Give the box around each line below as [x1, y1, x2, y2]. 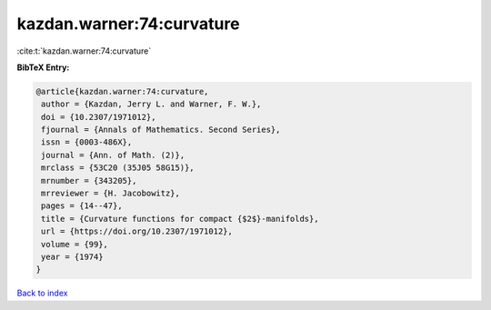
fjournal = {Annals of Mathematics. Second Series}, [41, 125, 281, 135]
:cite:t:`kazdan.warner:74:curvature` [16, 45, 152, 56]
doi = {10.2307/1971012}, [41, 112, 156, 122]
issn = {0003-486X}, [41, 137, 133, 147]
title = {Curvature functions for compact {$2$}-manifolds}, [41, 214, 319, 224]
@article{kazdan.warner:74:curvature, [35, 86, 209, 96]
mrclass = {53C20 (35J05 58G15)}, [41, 163, 195, 173]
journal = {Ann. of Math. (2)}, [41, 150, 185, 160]
